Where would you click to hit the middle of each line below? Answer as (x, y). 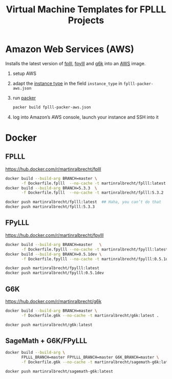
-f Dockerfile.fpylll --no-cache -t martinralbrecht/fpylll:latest (95, 249)
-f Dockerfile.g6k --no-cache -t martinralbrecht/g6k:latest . (90, 315)
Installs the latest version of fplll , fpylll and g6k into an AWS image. (76, 63)
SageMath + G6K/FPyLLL (46, 341)
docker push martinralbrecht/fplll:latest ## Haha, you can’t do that (83, 202)
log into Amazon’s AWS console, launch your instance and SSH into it (85, 117)
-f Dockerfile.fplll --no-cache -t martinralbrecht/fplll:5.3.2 (92, 193)
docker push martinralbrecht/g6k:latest (49, 325)
